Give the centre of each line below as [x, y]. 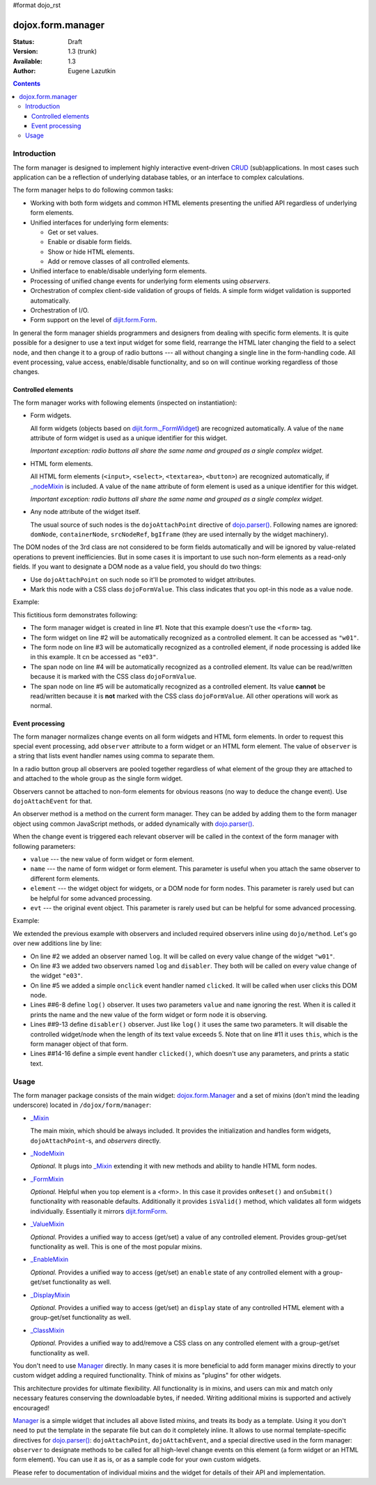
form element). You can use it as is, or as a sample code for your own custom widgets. [137, 1460]
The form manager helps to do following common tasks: [93, 190]
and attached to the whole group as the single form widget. [98, 778]
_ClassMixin [47, 1330]
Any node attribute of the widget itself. [85, 512]
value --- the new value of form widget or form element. [112, 859]
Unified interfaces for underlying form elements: [100, 223]
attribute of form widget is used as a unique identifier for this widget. [129, 438]
